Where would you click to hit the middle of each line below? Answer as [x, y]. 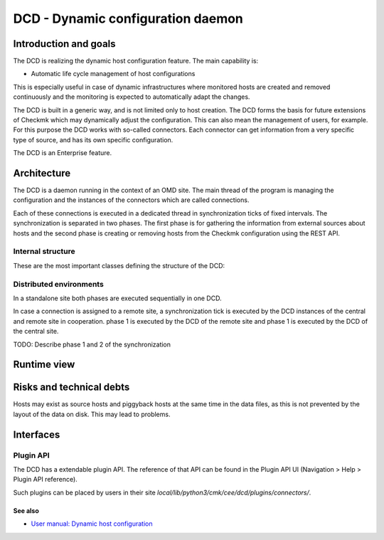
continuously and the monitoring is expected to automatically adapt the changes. [132, 97]
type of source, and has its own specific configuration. [93, 139]
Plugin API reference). [45, 480]
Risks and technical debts [71, 387]
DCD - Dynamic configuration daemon [128, 18]
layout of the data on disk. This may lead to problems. [92, 414]
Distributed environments [59, 284]
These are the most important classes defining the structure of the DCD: [119, 265]
